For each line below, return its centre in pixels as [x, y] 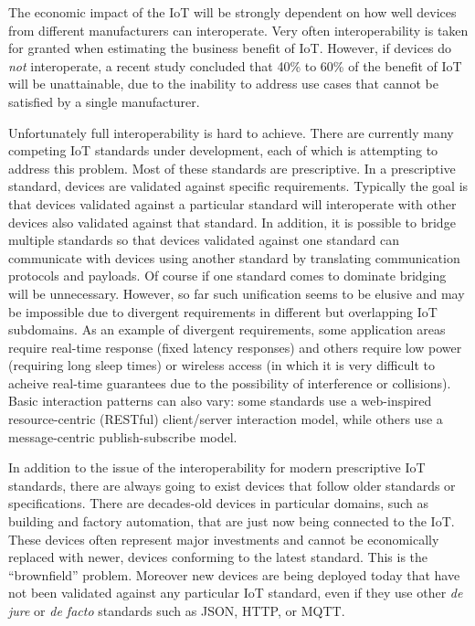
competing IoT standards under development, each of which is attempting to [223, 150]
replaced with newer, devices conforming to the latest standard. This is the [218, 557]
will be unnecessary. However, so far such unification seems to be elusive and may [237, 293]
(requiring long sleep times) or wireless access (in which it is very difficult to [222, 365]
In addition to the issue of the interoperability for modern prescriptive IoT [217, 467]
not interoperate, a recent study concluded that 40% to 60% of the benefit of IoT [235, 65]
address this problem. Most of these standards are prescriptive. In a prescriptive [232, 168]
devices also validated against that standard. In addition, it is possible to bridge [232, 222]
